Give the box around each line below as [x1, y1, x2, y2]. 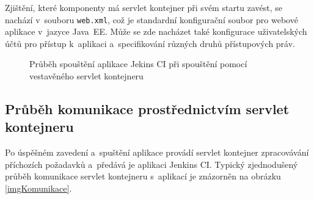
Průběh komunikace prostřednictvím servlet [5, 99, 290, 118]
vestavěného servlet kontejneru [29, 70, 144, 82]
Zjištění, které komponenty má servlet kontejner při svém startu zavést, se [5, 1, 283, 13]
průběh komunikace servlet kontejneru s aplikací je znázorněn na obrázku [5, 170, 281, 183]
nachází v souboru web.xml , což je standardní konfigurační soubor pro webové [5, 13, 298, 26]
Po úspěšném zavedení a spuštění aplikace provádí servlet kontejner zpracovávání [5, 146, 309, 159]
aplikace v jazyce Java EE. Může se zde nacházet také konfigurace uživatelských [5, 25, 307, 38]
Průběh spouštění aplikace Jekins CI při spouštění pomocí [29, 57, 247, 70]
